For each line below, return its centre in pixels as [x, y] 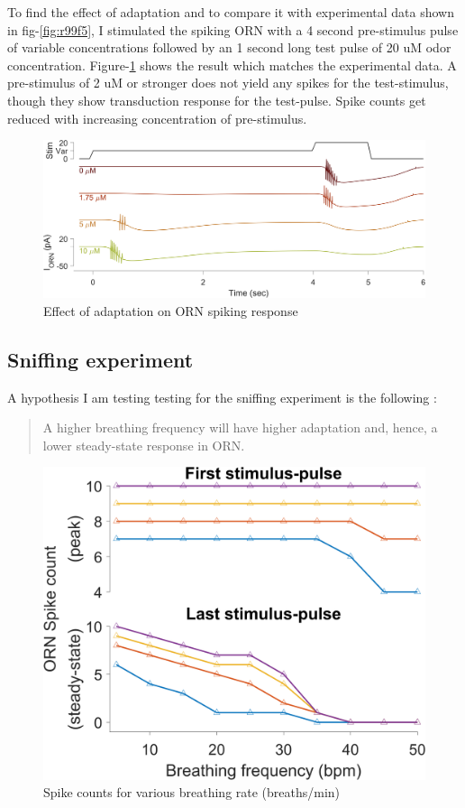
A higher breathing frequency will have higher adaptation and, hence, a [240, 427]
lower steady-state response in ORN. [144, 445]
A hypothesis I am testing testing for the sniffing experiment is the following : [222, 397]
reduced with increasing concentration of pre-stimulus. [157, 118]
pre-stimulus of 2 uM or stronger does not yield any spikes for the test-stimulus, [228, 83]
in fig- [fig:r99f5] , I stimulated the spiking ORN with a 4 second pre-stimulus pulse [233, 29]
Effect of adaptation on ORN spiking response [171, 310]
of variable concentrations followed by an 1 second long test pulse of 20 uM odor [229, 47]
